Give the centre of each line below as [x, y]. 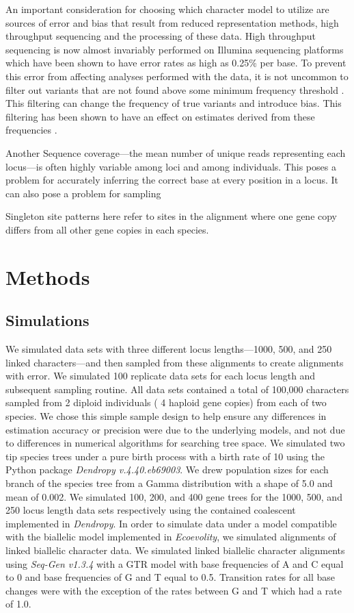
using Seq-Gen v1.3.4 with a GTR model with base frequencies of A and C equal [175, 563]
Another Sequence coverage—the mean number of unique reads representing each [176, 152]
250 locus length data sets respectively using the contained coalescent [151, 510]
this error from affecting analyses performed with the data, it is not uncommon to [177, 76]
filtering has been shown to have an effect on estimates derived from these [160, 116]
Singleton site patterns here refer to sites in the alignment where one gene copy [172, 216]
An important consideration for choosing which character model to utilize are [167, 9]
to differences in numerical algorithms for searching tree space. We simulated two [175, 443]
